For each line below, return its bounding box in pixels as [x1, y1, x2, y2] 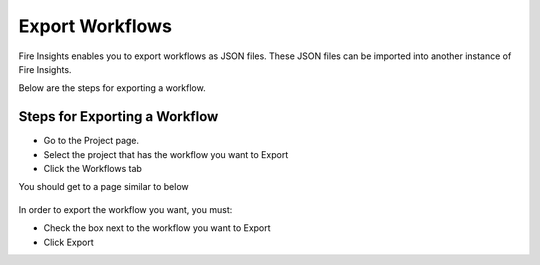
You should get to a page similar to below [18, 181, 189, 193]
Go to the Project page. [43, 135, 140, 147]
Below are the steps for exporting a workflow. [18, 82, 206, 94]
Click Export [43, 236, 94, 248]
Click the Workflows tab [43, 163, 142, 175]
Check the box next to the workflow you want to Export [43, 222, 271, 234]
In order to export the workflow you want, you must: [18, 203, 233, 215]
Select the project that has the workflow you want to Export [43, 148, 289, 160]
